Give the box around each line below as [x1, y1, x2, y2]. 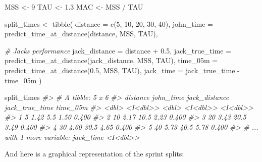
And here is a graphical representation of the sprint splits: [5, 148, 184, 159]
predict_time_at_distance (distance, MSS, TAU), [5, 28, 158, 39]
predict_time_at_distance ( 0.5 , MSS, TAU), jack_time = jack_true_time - [5, 65, 240, 75]
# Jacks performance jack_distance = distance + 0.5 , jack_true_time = [5, 45, 231, 56]
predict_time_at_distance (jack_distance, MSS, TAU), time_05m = [5, 55, 218, 66]
